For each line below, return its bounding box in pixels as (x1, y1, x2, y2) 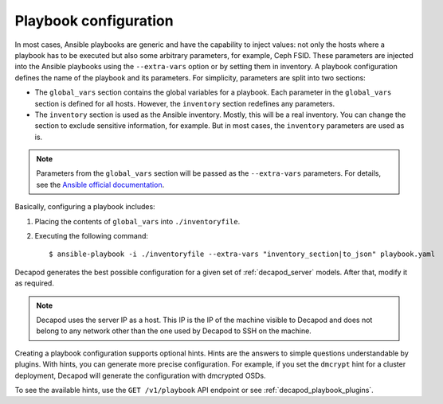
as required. (14, 278, 55, 288)
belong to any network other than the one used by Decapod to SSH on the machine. (36, 326, 312, 336)
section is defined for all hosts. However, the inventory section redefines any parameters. (34, 99, 335, 108)
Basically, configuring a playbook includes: (14, 202, 155, 212)
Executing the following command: (34, 231, 149, 241)
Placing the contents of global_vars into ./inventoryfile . (34, 216, 241, 226)
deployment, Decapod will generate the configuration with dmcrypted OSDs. (14, 371, 266, 380)
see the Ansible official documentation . (36, 180, 165, 189)
